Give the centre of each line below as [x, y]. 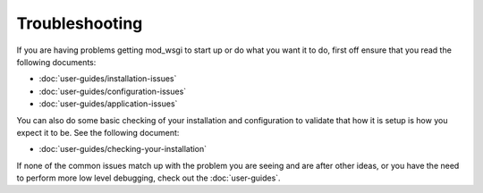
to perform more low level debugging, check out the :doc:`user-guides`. [148, 178]
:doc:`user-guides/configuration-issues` [113, 91]
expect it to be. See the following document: [98, 132]
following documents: [56, 62]
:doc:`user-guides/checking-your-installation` [123, 149]
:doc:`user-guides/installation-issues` [108, 79]
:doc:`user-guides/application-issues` [108, 104]
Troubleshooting [80, 23]
